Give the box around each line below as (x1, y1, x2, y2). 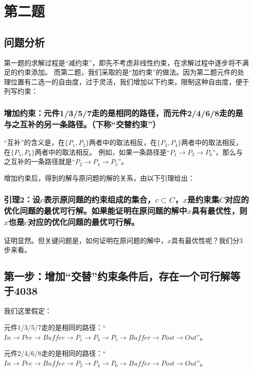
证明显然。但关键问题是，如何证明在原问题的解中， (4, 235, 167, 245)
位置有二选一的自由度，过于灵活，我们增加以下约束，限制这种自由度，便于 (10, 76, 249, 86)
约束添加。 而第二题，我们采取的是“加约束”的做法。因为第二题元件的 (17, 67, 237, 77)
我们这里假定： (4, 306, 52, 316)
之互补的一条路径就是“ (4, 156, 75, 166)
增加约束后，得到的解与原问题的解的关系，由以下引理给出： (4, 172, 195, 183)
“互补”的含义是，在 (4, 137, 65, 147)
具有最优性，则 (191, 205, 248, 217)
